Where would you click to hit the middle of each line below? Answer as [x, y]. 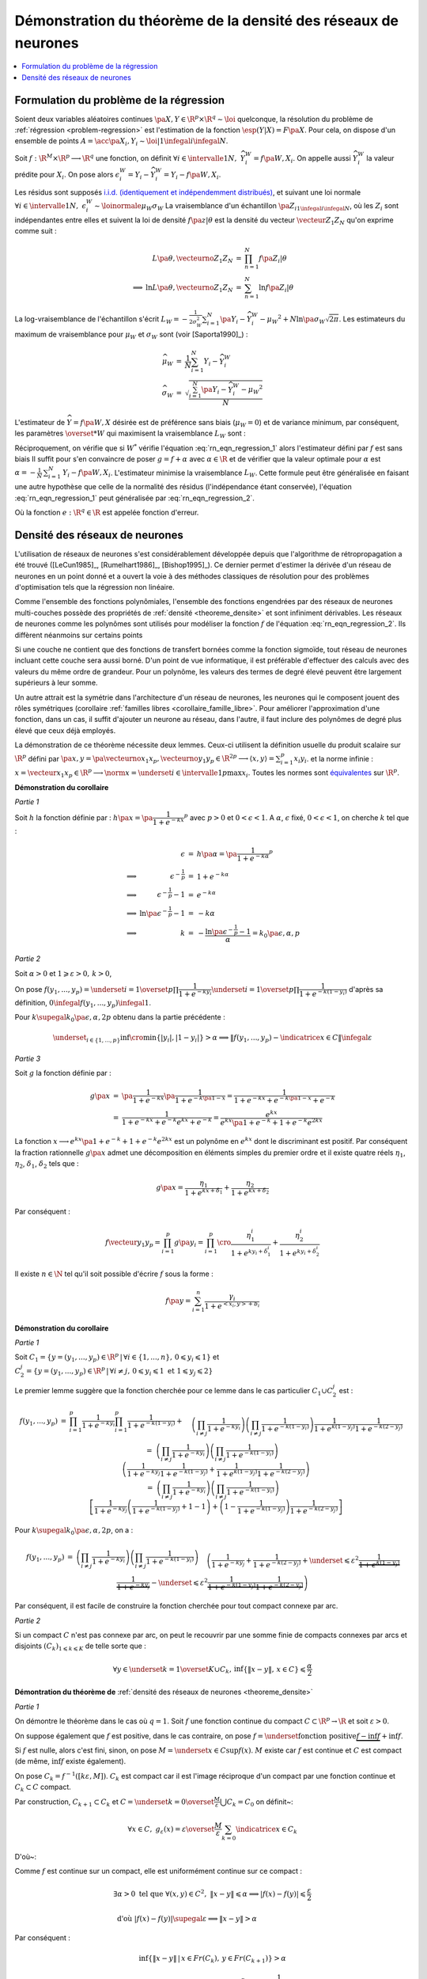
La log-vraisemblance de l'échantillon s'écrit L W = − [101, 319]
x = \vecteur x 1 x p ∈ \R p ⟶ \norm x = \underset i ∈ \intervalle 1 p [121, 773]
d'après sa [366, 989]
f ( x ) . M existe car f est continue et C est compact [320, 1750]
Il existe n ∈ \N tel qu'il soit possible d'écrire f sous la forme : [114, 1274]
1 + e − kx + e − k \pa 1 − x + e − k [284, 1100]
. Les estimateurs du [372, 319]
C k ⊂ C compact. [43, 1787]
